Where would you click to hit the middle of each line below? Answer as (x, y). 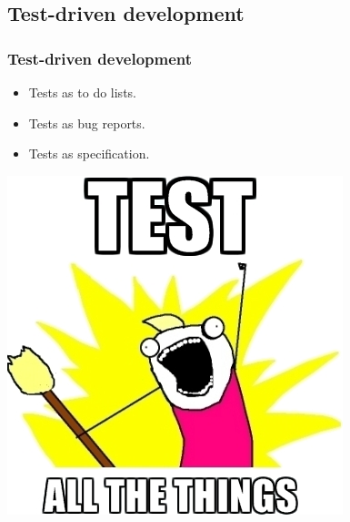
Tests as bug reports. (87, 123)
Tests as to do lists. (82, 92)
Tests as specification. (89, 154)
